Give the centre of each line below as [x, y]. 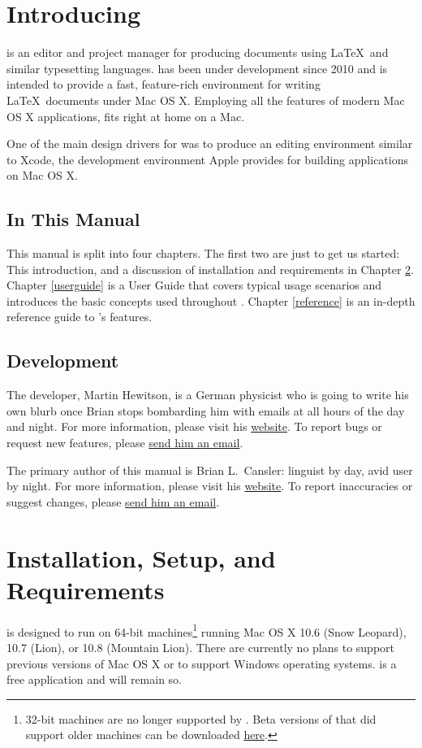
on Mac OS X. [42, 175]
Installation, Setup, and [141, 557]
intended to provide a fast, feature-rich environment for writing [164, 84]
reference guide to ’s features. [80, 317]
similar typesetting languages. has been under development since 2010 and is [197, 68]
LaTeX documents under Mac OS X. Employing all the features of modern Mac [206, 100]
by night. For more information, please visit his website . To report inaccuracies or [210, 486]
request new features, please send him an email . [125, 443]
